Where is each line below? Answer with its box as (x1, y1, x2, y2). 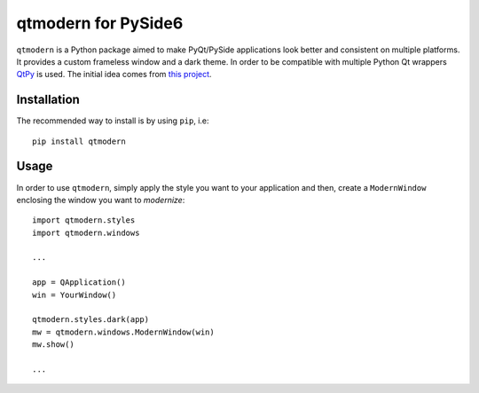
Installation (16, 92, 80, 107)
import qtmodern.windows (32, 227, 140, 238)
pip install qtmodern (32, 136, 126, 146)
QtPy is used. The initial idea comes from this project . (16, 69, 212, 80)
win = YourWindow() (32, 289, 117, 300)
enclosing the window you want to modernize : (16, 194, 185, 205)
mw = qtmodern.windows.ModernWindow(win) (32, 326, 215, 337)
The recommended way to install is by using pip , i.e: (16, 115, 209, 126)
